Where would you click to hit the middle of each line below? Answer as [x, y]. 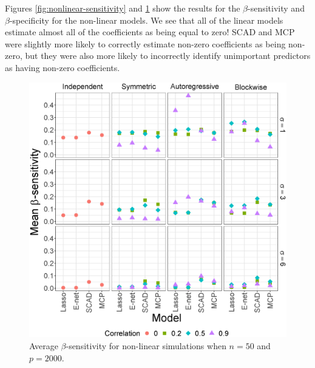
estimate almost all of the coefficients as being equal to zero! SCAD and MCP [150, 32]
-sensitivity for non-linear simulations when [146, 346]
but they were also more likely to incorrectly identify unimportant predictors [168, 56]
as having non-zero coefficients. [63, 67]
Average [44, 346]
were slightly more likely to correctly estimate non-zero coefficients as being [145, 43]
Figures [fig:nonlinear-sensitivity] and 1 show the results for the [123, 8]
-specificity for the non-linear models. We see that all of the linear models [146, 20]
